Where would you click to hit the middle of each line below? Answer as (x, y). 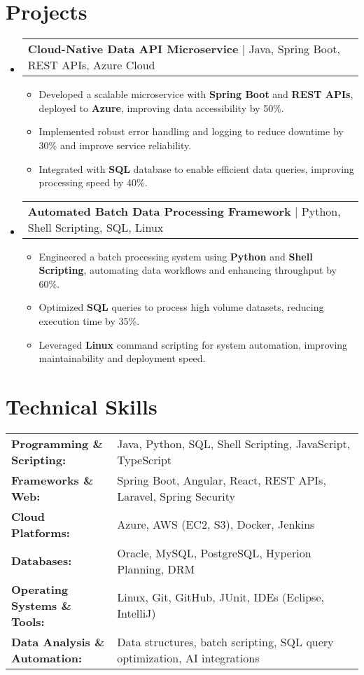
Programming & (57, 443)
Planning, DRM (156, 569)
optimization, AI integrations (188, 657)
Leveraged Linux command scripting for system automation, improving (193, 344)
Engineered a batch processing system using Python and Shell (176, 256)
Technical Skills (82, 406)
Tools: (28, 621)
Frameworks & (52, 480)
